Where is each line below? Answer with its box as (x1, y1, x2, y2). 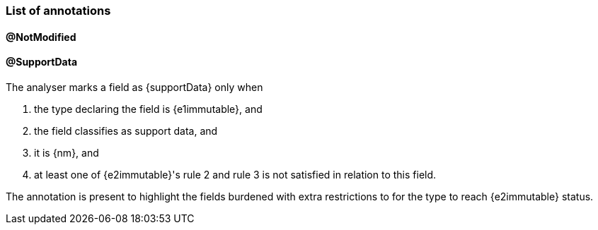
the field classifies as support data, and (34, 124, 218, 137)
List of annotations (6, 4, 111, 18)
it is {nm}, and (34, 146, 99, 159)
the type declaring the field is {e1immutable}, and (34, 102, 263, 115)
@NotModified (6, 30, 76, 43)
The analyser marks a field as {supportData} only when (6, 80, 263, 93)
